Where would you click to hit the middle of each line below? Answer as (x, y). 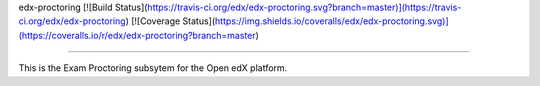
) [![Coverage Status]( (170, 21)
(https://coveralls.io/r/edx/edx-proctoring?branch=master (137, 35)
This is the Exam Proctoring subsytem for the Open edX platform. (153, 68)
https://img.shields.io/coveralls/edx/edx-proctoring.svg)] (332, 21)
